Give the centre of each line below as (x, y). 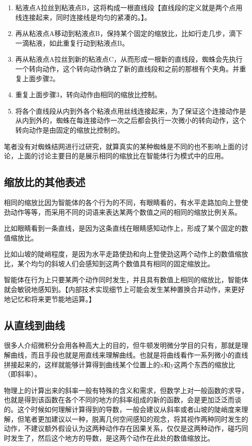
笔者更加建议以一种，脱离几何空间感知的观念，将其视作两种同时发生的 (136, 419)
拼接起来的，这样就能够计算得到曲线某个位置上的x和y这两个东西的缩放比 (119, 364)
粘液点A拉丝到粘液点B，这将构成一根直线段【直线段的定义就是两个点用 (129, 7)
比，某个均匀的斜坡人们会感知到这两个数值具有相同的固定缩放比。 (109, 263)
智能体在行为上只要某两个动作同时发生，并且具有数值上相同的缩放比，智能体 (126, 280)
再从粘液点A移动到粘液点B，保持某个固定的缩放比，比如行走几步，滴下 (129, 33)
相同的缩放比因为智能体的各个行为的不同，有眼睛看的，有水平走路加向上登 (123, 202)
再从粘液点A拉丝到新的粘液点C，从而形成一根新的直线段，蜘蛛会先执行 (129, 59)
